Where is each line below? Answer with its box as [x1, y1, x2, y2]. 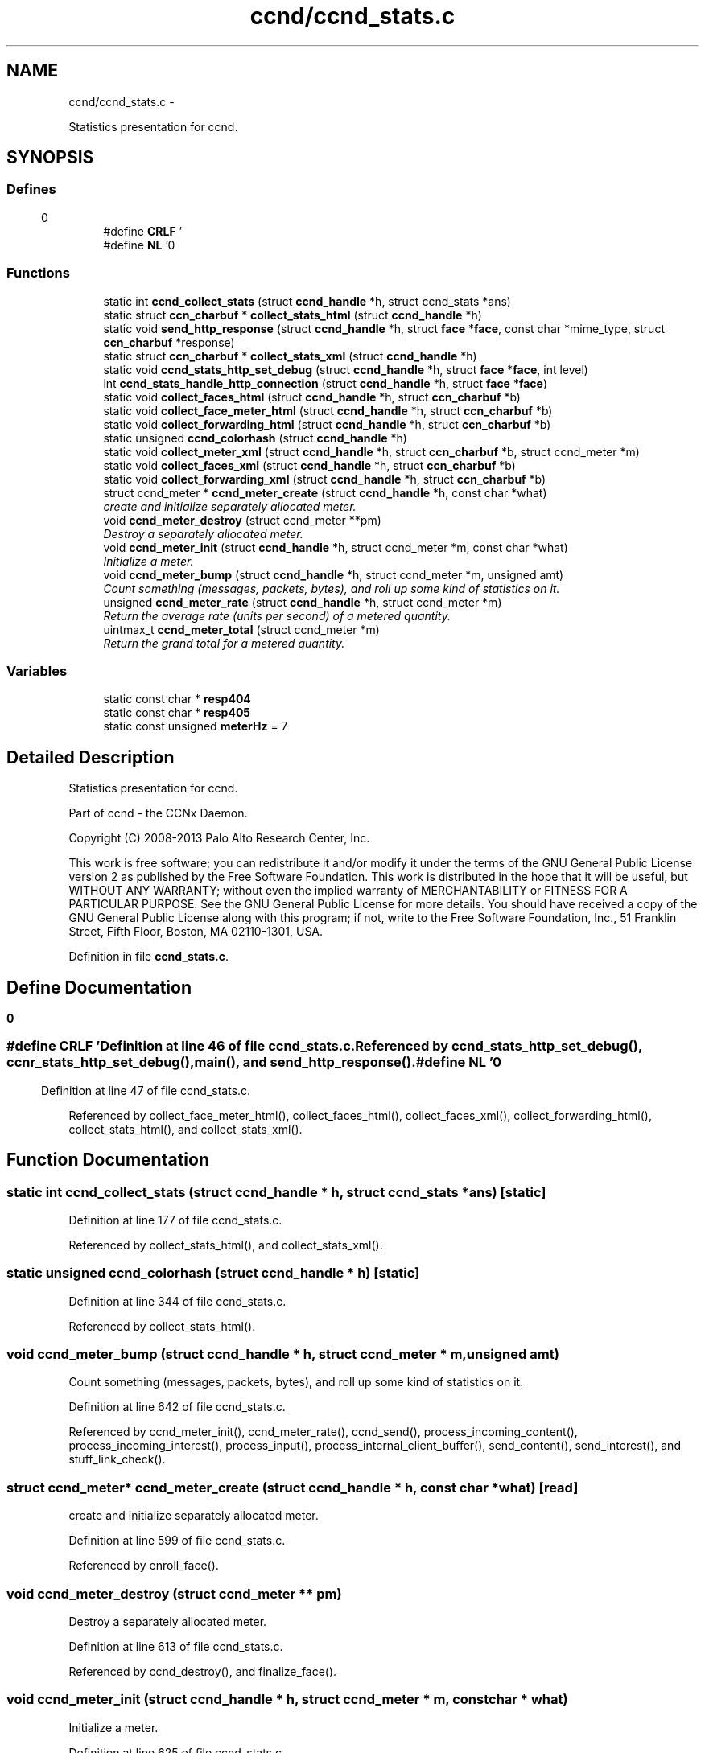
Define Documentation [6, 977, 192, 998]
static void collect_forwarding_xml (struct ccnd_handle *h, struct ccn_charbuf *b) [103, 471, 546, 486]
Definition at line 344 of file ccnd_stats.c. [68, 1294, 287, 1308]
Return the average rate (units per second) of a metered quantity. [103, 608, 451, 623]
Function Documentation [6, 1150, 209, 1171]
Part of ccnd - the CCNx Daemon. [68, 806, 248, 821]
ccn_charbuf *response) [103, 335, 235, 349]
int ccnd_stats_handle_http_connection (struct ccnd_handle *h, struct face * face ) [103, 376, 548, 390]
